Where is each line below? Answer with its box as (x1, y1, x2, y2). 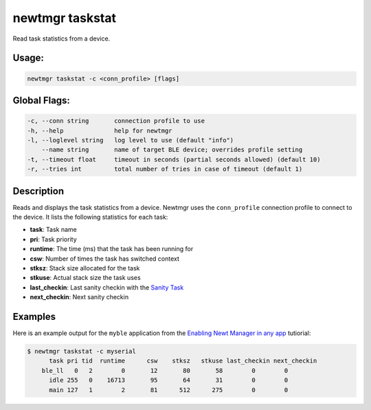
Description (12, 185, 65, 197)
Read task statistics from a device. (12, 34, 111, 43)
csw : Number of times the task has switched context (30, 255, 180, 263)
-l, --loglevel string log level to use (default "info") (27, 136, 234, 144)
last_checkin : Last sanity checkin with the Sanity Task (30, 283, 184, 292)
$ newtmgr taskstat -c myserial (27, 347, 137, 355)
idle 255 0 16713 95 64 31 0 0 (49, 376, 289, 385)
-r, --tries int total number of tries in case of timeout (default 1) (27, 165, 303, 173)
